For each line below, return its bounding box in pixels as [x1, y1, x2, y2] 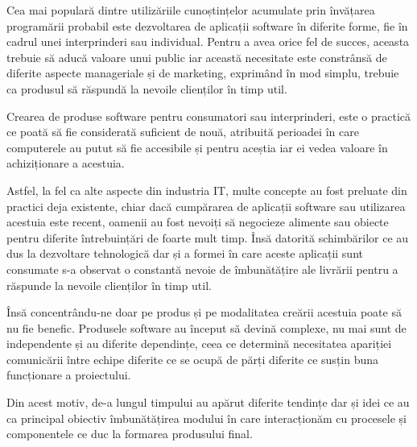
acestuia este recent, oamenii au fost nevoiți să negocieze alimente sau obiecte [6, 213, 389, 230]
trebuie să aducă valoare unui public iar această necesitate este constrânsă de [6, 48, 387, 65]
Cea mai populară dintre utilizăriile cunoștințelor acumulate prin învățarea [6, 2, 375, 18]
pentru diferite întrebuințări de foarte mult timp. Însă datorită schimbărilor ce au [6, 229, 409, 246]
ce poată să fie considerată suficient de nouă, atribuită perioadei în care [6, 123, 359, 140]
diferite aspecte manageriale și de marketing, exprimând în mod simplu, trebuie [6, 64, 399, 81]
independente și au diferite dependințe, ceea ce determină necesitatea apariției [6, 335, 392, 352]
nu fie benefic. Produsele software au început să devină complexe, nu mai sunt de [6, 319, 407, 336]
